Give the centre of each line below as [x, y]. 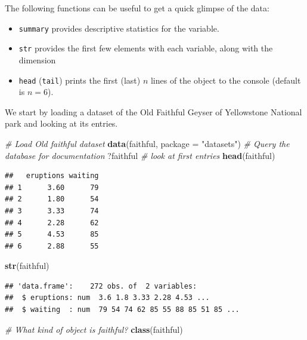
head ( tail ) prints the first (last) [80, 80]
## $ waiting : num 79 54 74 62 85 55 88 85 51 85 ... [122, 310]
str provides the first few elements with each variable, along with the [146, 48]
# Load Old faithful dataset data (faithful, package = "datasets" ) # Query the [147, 143]
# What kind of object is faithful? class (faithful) [94, 329]
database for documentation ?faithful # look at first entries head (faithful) [140, 155]
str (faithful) [27, 266]
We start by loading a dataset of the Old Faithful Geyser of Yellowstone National [153, 111]
